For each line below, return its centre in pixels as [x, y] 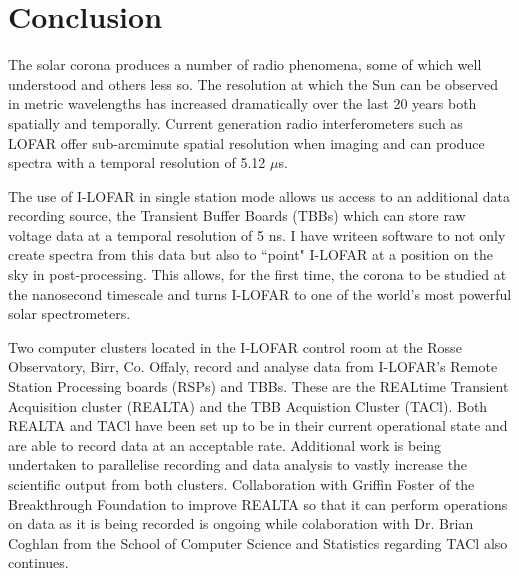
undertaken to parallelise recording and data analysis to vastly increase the [238, 464]
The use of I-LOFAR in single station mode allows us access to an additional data [259, 195]
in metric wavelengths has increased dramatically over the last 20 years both [242, 103]
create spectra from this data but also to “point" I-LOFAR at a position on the [250, 254]
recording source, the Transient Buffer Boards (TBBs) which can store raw [237, 215]
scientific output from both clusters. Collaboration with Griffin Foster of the [241, 484]
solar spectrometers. [69, 313]
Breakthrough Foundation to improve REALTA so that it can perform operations [258, 503]
